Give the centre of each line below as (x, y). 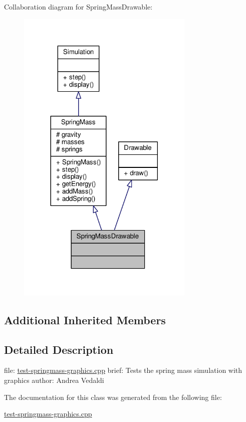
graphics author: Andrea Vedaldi (54, 380)
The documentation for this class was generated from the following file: (113, 397)
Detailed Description (59, 349)
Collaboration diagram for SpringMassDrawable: (78, 7)
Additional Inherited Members (85, 320)
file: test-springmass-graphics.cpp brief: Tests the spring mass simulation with (123, 370)
